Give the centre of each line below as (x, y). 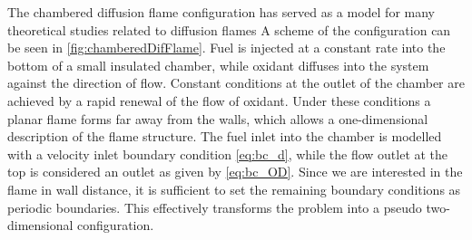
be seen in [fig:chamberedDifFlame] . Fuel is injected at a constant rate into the (226, 48)
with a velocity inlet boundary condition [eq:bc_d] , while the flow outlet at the (228, 154)
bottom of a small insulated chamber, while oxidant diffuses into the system (218, 65)
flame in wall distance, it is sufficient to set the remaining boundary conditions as (234, 189)
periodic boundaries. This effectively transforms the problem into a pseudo (215, 207)
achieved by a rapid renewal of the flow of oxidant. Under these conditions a (219, 100)
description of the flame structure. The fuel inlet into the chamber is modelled (225, 136)
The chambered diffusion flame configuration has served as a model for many (221, 12)
